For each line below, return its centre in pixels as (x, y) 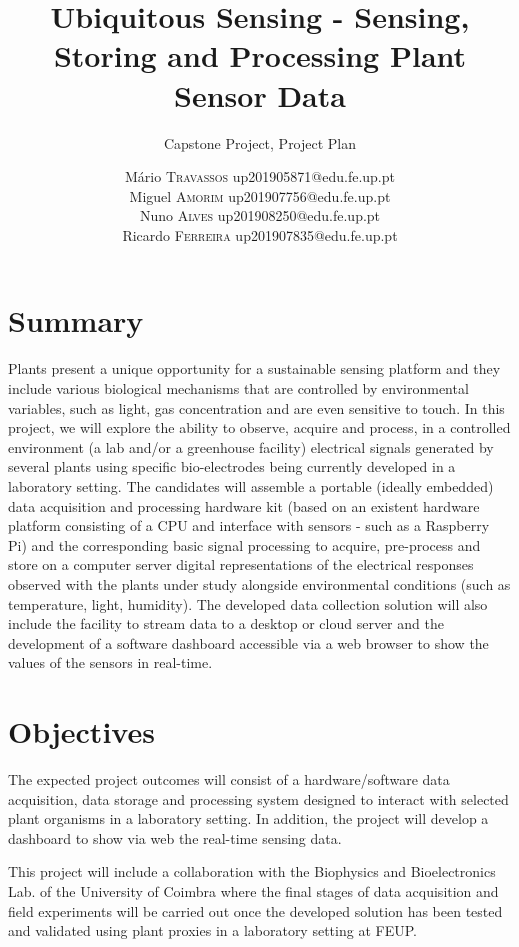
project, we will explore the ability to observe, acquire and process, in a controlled (259, 427)
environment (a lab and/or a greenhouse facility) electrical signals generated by (251, 446)
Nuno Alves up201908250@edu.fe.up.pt (260, 215)
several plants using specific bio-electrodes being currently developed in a (232, 466)
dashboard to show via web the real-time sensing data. (175, 837)
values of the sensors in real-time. (110, 662)
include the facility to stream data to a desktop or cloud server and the (226, 623)
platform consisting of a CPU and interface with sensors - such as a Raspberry (249, 525)
